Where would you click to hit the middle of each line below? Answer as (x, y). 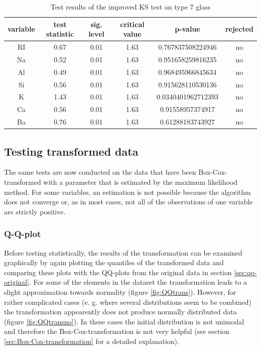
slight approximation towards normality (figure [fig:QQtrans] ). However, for (120, 291)
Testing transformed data (71, 151)
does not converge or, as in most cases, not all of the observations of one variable (128, 202)
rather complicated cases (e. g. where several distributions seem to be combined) (128, 302)
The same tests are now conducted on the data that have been (100, 172)
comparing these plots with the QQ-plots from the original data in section (118, 272)
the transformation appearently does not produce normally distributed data (120, 312)
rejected (239, 29)
